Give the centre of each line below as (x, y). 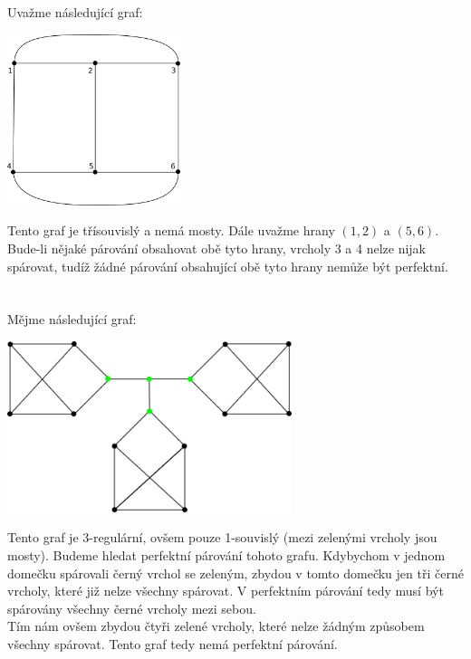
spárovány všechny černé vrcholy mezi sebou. (132, 608)
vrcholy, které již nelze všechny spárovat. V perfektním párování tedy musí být (226, 591)
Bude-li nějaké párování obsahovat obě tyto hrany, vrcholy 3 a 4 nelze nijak (217, 248)
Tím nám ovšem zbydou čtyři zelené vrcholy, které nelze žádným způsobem (216, 626)
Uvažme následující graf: (75, 12)
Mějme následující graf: (72, 319)
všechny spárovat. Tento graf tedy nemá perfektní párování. (173, 644)
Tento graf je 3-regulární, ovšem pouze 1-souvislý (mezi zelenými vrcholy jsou (222, 537)
